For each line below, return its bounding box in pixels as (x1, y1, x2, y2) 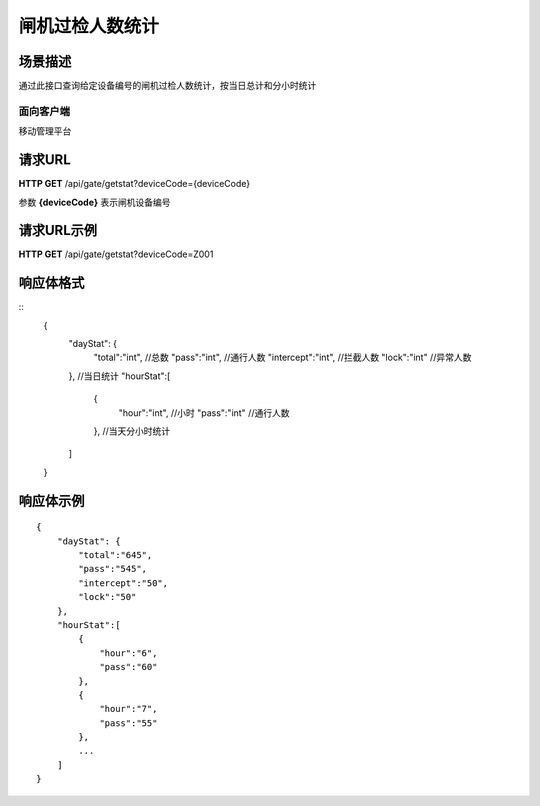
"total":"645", (78, 550, 153, 561)
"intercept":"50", (78, 577, 169, 589)
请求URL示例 (18, 222, 98, 239)
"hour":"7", (99, 703, 158, 715)
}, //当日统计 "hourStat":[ (68, 370, 171, 382)
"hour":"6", (99, 647, 158, 659)
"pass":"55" (99, 717, 158, 729)
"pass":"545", (78, 563, 148, 575)
